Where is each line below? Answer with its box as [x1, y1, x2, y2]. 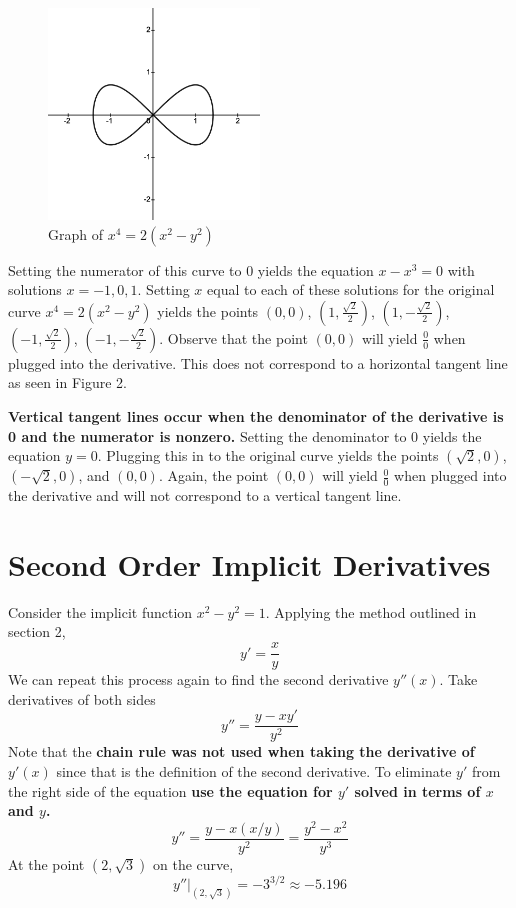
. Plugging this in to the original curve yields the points [97, 445, 439, 466]
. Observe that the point [159, 327, 308, 348]
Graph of [48, 223, 103, 244]
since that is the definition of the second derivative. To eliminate [56, 760, 452, 781]
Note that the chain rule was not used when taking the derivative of [8, 741, 475, 762]
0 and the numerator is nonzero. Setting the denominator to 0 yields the [8, 425, 482, 446]
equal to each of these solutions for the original [207, 279, 495, 300]
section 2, [8, 621, 66, 642]
